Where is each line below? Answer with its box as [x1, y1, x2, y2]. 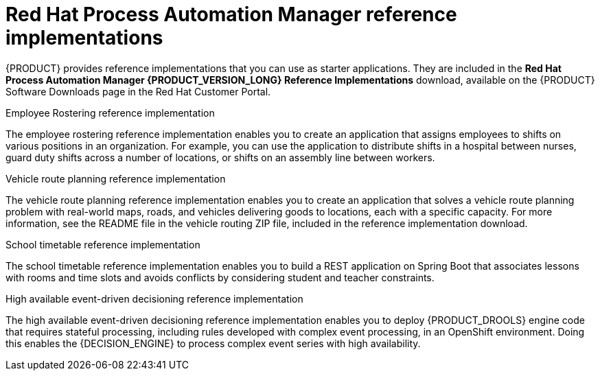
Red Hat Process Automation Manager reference [5, 3, 457, 26]
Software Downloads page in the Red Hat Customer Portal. [5, 85, 271, 97]
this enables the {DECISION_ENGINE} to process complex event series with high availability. [5, 337, 421, 349]
